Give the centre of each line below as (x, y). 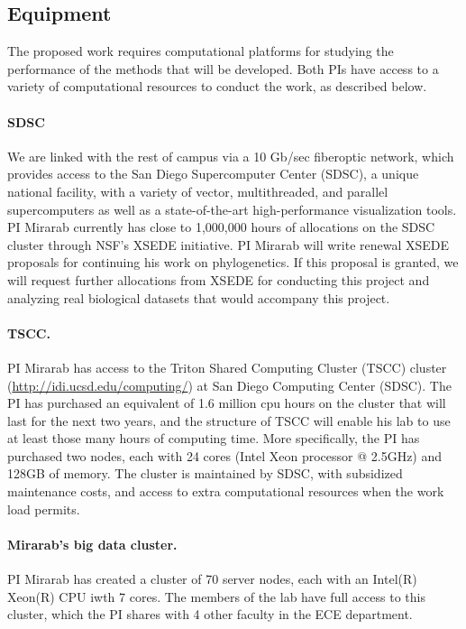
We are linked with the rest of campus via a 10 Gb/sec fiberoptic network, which (231, 156)
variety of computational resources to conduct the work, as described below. (217, 86)
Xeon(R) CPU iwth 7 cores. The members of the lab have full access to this (216, 596)
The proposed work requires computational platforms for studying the (201, 51)
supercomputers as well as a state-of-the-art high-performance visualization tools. (232, 209)
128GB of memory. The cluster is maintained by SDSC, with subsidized (205, 473)
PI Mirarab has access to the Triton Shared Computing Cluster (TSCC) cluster (227, 367)
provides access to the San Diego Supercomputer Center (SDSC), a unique (213, 174)
